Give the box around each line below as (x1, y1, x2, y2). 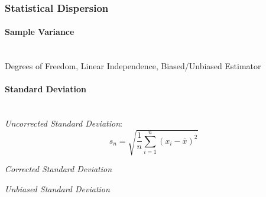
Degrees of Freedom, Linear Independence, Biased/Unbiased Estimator (5, 60, 261, 72)
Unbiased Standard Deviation (5, 182, 110, 195)
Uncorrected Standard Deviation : (5, 117, 122, 130)
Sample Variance (5, 25, 74, 38)
